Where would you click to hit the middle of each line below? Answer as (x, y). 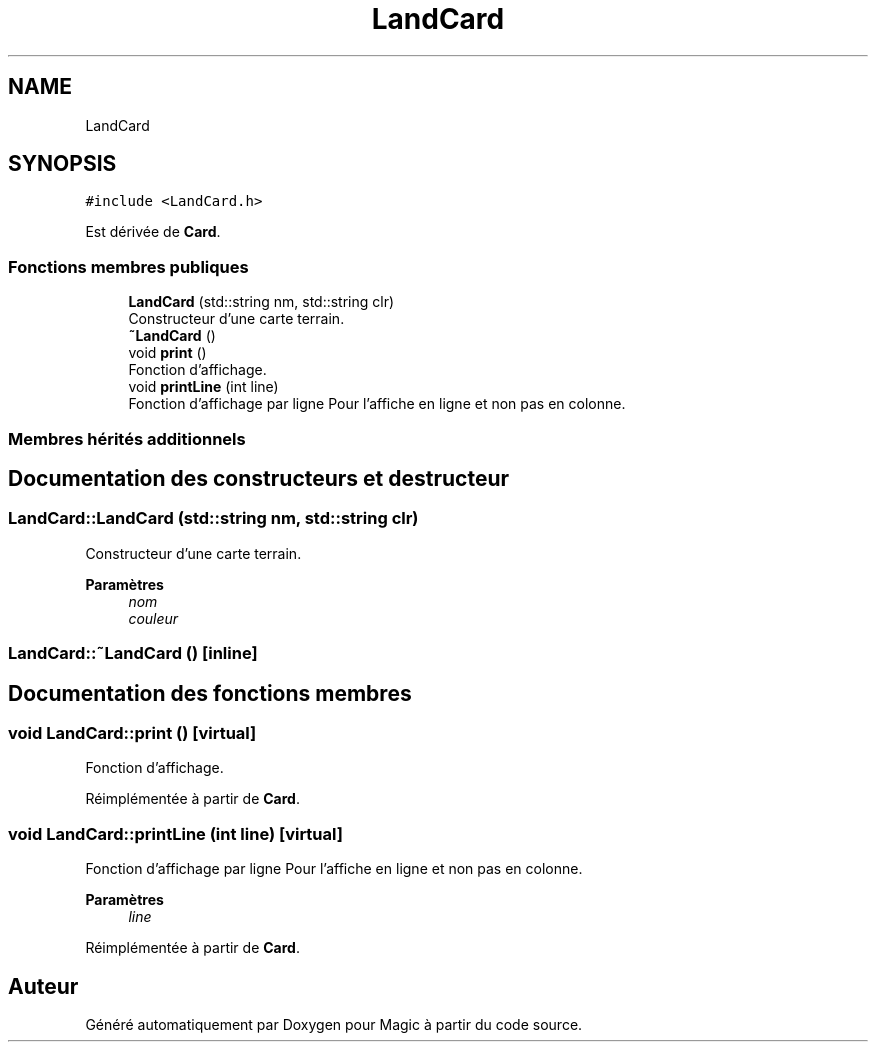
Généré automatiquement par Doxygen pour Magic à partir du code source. (334, 1024)
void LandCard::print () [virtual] (132, 733)
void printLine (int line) (203, 387)
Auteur (43, 986)
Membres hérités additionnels (127, 438)
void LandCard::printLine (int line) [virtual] (175, 833)
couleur (153, 618)
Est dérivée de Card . (153, 232)
